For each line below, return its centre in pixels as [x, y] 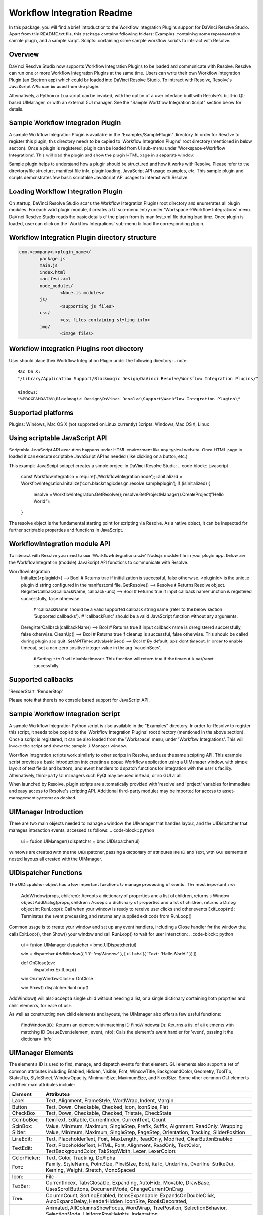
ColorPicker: [26, 1158]
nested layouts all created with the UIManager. [55, 859]
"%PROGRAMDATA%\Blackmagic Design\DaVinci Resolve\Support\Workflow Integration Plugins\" [129, 399]
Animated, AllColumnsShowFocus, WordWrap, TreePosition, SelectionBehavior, [136, 1208]
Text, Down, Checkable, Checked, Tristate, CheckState [108, 1113]
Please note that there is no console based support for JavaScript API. [79, 700]
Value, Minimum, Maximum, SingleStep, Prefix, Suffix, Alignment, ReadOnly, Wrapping [144, 1126]
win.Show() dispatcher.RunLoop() [55, 987]
